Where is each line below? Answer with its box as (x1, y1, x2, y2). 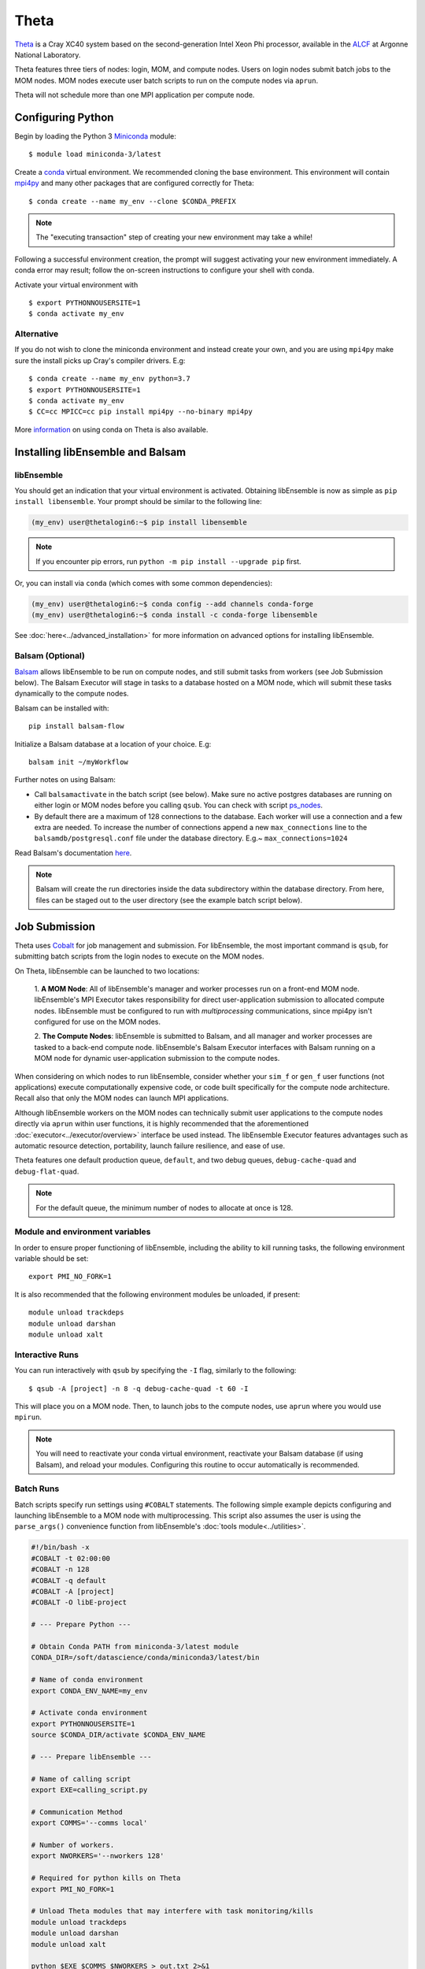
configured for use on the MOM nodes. (34, 1017, 161, 1027)
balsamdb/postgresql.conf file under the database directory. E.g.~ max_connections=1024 (34, 833, 348, 843)
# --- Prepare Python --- (31, 1620, 131, 1630)
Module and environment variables (14, 1226, 151, 1237)
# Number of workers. (31, 1840, 115, 1849)
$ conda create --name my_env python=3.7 (28, 374, 190, 384)
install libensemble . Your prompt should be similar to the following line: (14, 497, 263, 506)
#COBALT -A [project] (31, 1587, 115, 1596)
